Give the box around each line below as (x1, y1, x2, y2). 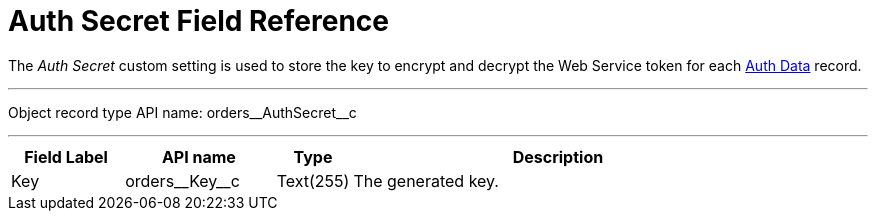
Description (512, 146, 604, 167)
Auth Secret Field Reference (8, 4, 389, 38)
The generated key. (353, 170, 499, 191)
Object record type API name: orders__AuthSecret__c (8, 103, 357, 121)
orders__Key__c (125, 170, 240, 191)
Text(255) (276, 170, 350, 191)
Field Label (24, 146, 108, 167)
